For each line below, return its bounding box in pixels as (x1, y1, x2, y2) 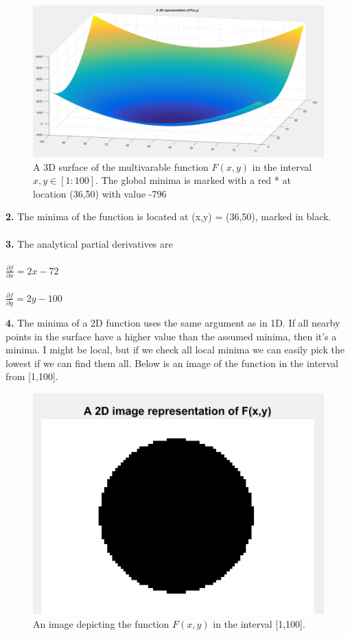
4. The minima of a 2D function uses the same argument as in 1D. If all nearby (5, 316, 340, 330)
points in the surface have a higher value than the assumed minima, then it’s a (5, 329, 337, 343)
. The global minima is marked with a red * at (95, 173, 291, 187)
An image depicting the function (33, 616, 170, 631)
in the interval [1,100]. (213, 616, 305, 631)
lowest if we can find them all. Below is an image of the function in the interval (5, 355, 338, 370)
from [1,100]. (5, 369, 58, 384)
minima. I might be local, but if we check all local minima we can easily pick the (5, 342, 345, 357)
